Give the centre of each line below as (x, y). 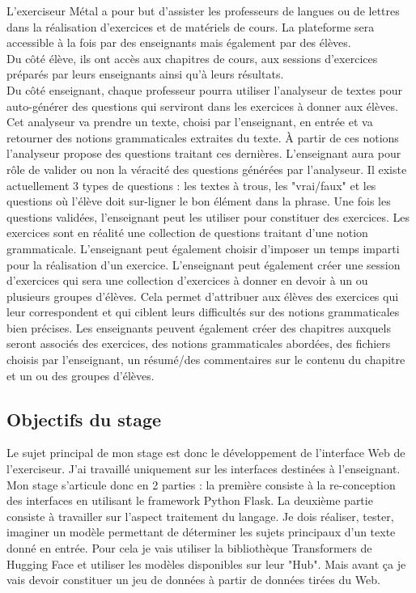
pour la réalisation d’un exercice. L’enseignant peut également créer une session (204, 264)
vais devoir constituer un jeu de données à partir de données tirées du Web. (193, 580)
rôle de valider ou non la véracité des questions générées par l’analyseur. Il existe (207, 169)
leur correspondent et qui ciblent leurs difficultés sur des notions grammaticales (203, 312)
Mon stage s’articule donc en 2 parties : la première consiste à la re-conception (201, 484)
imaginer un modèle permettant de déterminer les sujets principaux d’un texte (201, 532)
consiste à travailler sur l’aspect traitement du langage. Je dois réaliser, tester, (200, 516)
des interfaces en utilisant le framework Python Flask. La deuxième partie (190, 500)
